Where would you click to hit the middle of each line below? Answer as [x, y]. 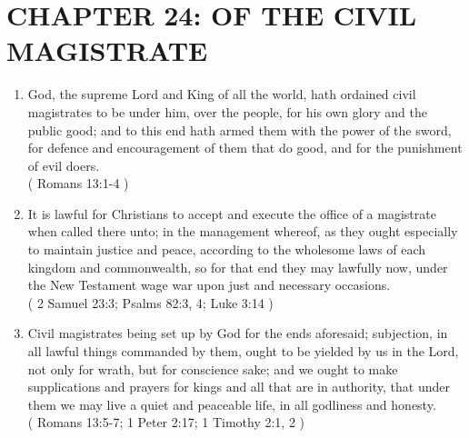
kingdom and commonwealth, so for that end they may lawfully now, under [238, 267]
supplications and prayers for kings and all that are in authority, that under [239, 387]
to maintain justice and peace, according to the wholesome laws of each [227, 249]
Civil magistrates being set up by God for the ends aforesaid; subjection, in [238, 333]
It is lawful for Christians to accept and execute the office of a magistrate [232, 213]
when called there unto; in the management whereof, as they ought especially [243, 231]
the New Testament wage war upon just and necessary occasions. [209, 285]
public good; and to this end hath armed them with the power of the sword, [239, 129]
